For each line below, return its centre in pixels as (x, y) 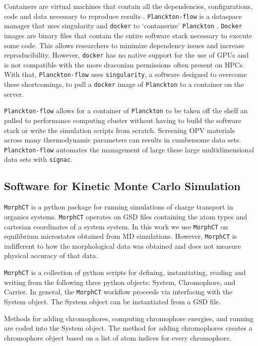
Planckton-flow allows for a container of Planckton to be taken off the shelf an (126, 110)
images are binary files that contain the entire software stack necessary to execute (128, 35)
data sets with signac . (38, 159)
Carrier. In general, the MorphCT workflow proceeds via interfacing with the (118, 292)
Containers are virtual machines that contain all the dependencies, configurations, (128, 6)
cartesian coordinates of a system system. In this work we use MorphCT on (116, 226)
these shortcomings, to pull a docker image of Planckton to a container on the (124, 84)
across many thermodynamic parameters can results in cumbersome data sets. (123, 140)
